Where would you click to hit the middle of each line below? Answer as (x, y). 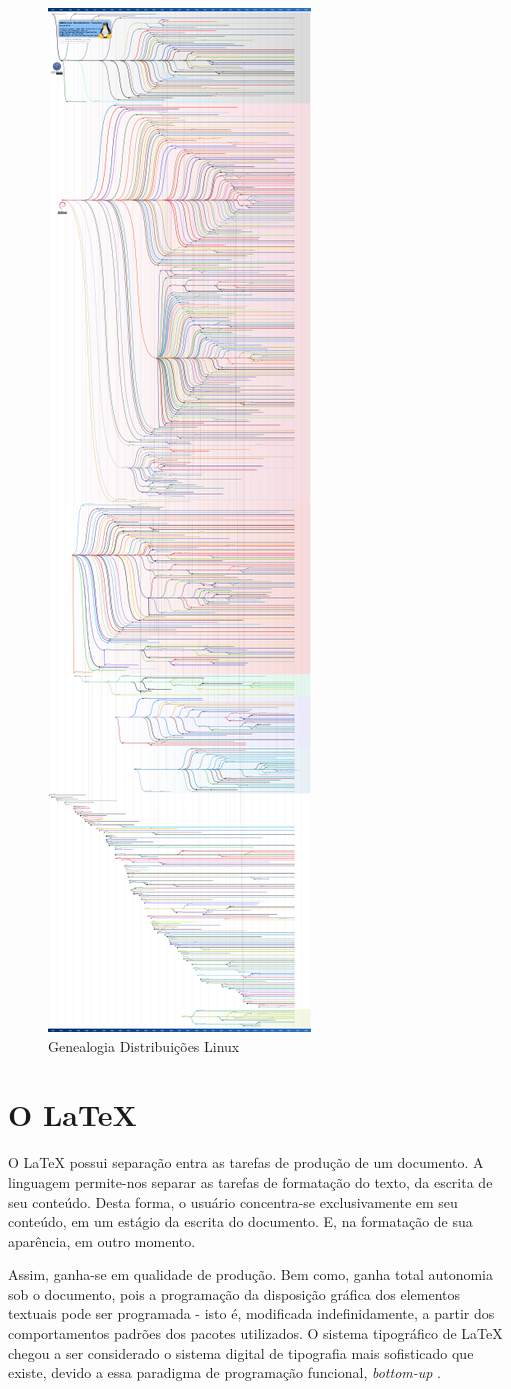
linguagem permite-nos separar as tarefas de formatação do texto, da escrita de (250, 1181)
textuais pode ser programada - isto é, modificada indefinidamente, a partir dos (251, 1313)
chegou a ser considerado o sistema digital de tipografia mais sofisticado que (241, 1352)
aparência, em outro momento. (102, 1240)
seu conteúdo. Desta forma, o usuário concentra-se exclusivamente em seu (233, 1201)
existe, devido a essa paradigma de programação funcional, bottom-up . (225, 1372)
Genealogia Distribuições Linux (144, 1045)
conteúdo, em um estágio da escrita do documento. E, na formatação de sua (240, 1221)
